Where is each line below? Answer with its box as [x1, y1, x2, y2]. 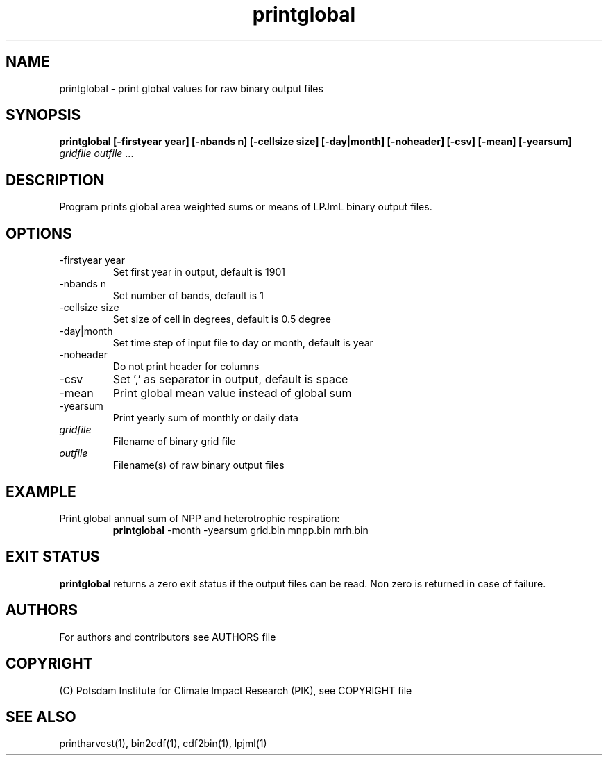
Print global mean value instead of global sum [112, 386, 352, 401]
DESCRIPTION [6, 171, 105, 189]
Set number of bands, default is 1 [112, 290, 264, 302]
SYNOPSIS [6, 106, 81, 124]
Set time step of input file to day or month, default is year [112, 337, 373, 349]
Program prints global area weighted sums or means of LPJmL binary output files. [59, 201, 432, 213]
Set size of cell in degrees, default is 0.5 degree [112, 313, 331, 326]
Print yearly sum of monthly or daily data [112, 412, 298, 424]
